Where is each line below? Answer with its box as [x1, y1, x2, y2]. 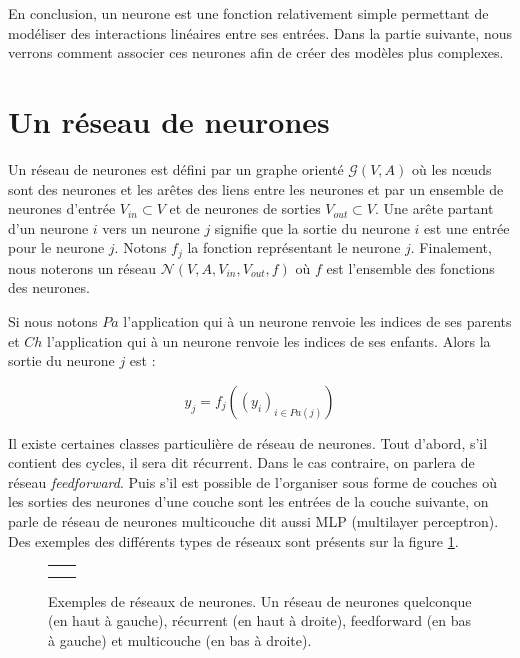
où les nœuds [411, 158, 492, 179]
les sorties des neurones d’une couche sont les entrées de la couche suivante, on [8, 491, 489, 512]
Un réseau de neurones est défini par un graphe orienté [8, 158, 344, 179]
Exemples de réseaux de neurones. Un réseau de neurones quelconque [48, 590, 472, 611]
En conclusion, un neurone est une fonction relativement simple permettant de [8, 3, 489, 23]
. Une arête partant [375, 198, 494, 219]
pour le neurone [8, 237, 105, 258]
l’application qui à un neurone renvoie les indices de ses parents [123, 310, 512, 331]
